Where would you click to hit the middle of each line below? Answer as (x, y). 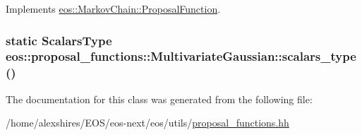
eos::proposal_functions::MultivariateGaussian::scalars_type (181, 56)
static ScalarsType (59, 40)
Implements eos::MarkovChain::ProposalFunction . (113, 8)
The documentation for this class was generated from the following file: (159, 99)
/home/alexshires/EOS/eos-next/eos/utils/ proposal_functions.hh (147, 123)
